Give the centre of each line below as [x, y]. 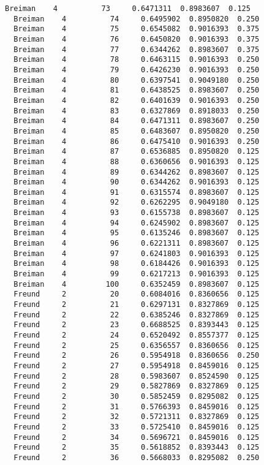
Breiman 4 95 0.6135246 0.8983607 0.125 [137, 233]
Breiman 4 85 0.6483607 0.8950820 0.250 [137, 131]
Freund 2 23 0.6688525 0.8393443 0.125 [137, 325]
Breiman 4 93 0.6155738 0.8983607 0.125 [137, 213]
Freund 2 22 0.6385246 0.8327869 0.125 [137, 315]
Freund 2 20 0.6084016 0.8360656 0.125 [137, 294]
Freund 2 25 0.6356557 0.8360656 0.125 [137, 345]
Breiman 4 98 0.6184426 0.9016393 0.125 [137, 264]
